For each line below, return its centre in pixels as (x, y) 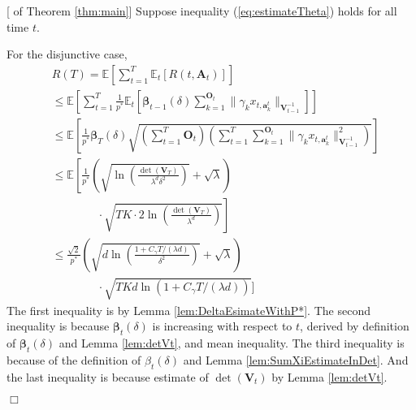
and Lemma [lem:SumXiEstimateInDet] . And (296, 359)
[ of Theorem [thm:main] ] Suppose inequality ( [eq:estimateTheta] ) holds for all (202, 11)
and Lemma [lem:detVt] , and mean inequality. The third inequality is (232, 342)
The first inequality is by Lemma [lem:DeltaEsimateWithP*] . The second (188, 310)
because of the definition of (74, 359)
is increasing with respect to (222, 326)
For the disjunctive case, (67, 54)
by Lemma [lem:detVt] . (329, 376)
